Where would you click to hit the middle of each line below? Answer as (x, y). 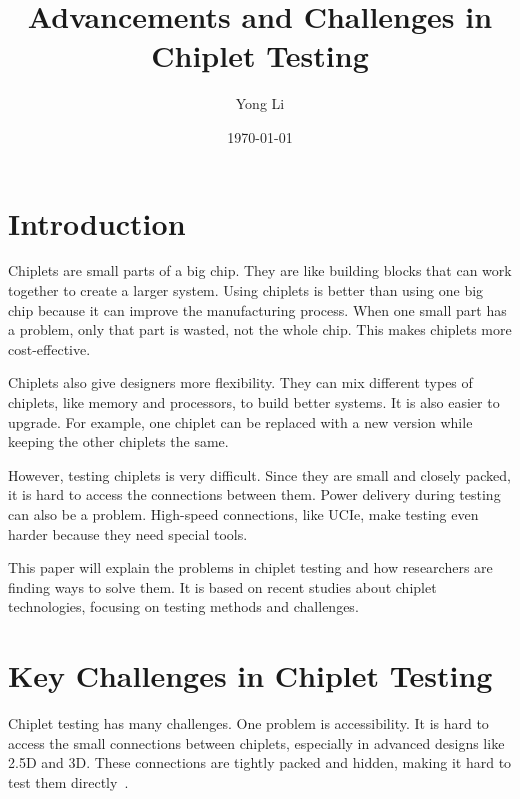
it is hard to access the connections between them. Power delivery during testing (254, 494)
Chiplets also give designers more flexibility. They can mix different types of (240, 382)
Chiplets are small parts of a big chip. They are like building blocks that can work (260, 270)
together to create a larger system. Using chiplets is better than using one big (246, 290)
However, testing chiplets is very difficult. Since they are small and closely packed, (259, 474)
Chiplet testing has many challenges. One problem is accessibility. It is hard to (248, 723)
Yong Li (260, 103)
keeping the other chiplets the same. (118, 441)
